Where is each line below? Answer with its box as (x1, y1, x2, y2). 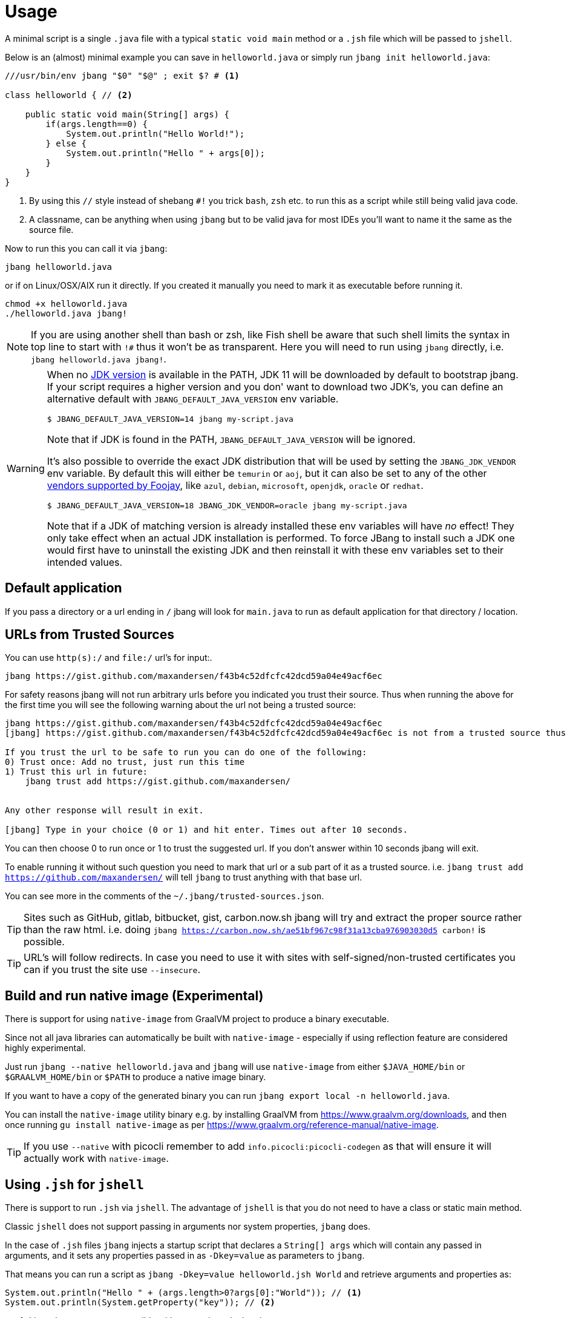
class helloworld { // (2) (5, 90, 133, 100)
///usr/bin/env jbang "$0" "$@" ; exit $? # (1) (5, 70, 240, 80)
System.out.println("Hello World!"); (66, 128, 245, 139)
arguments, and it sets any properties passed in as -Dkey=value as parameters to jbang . (5, 1250, 365, 1261)
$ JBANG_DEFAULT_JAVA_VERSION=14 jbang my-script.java (47, 414, 293, 424)
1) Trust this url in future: (5, 767, 148, 777)
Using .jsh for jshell (5, 1176, 144, 1192)
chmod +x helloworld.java (5, 298, 128, 309)
